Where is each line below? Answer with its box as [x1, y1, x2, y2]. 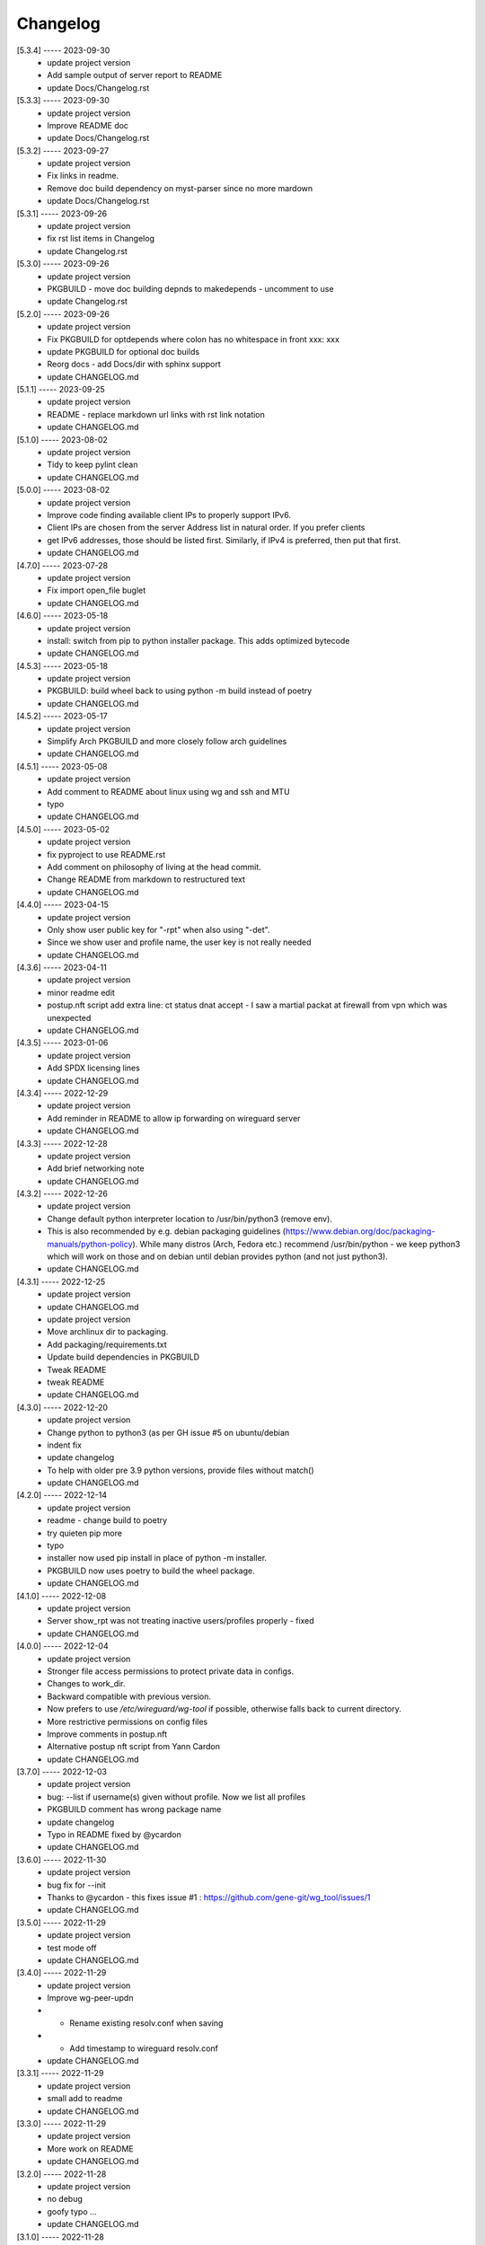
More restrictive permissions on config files [47, 1716, 208, 1727]
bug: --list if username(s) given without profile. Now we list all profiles [47, 1792, 306, 1802]
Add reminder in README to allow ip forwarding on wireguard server [47, 1113, 301, 1123]
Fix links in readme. [47, 171, 119, 181]
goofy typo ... [47, 2205, 98, 2217]
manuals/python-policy [47, 1238, 134, 1249]
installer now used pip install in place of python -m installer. [47, 1553, 268, 1563]
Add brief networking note [47, 1163, 145, 1174]
